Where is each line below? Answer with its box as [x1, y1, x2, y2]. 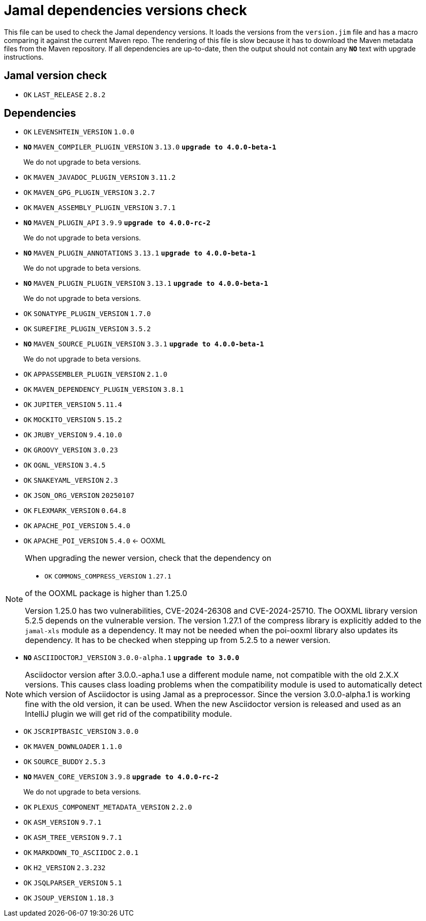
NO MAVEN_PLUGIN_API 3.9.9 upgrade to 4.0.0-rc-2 [23, 219, 211, 227]
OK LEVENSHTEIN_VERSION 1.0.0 [23, 128, 135, 136]
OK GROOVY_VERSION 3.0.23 [23, 446, 118, 454]
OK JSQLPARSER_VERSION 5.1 [23, 879, 122, 887]
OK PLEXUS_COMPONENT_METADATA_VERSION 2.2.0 [23, 803, 192, 812]
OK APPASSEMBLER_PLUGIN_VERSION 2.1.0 [23, 370, 168, 379]
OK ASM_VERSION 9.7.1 [23, 818, 102, 827]
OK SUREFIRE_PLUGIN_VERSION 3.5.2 [23, 325, 151, 333]
